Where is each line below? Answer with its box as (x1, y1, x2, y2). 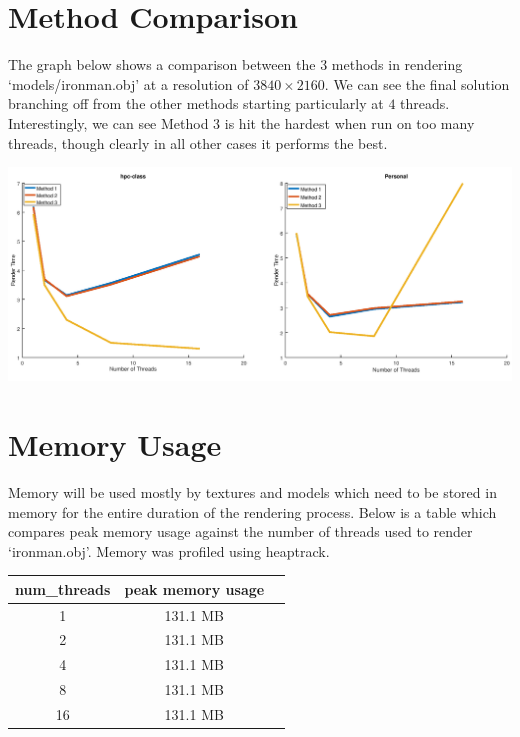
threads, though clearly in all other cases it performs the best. (8, 132, 388, 153)
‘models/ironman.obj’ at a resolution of (8, 73, 249, 94)
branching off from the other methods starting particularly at (8, 93, 384, 114)
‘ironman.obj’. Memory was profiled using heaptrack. (8, 540, 330, 561)
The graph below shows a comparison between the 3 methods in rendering (8, 54, 463, 75)
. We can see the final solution (324, 73, 510, 94)
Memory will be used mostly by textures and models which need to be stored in (8, 481, 497, 502)
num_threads (15, 578, 111, 599)
